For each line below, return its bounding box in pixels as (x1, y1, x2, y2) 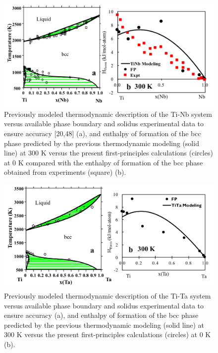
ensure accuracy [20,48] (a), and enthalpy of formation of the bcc (4, 128, 201, 138)
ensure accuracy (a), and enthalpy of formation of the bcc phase (4, 310, 199, 320)
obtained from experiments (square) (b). (4, 167, 126, 177)
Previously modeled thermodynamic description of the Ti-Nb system (4, 108, 212, 119)
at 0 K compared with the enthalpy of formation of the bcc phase (4, 157, 203, 167)
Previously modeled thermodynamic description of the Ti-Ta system (4, 291, 211, 301)
